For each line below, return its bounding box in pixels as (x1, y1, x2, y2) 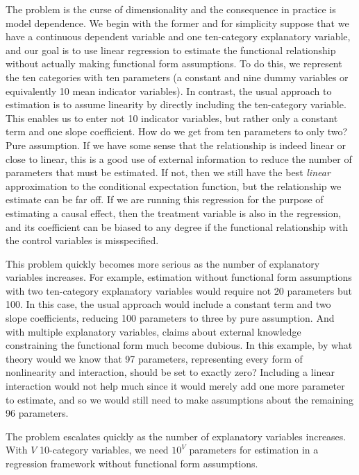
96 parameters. (6, 406, 69, 420)
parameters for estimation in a (189, 442, 319, 457)
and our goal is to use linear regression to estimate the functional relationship (6, 42, 336, 57)
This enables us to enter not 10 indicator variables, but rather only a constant (6, 110, 338, 125)
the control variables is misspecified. (6, 233, 159, 248)
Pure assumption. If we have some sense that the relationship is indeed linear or (6, 137, 347, 152)
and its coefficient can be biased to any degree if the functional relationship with (6, 219, 349, 234)
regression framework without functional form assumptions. (6, 456, 258, 470)
